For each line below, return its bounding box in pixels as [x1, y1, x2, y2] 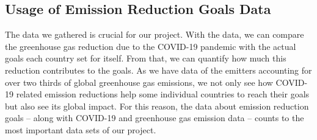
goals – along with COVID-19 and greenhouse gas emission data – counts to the [5, 111, 304, 124]
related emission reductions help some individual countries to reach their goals [16, 88, 310, 100]
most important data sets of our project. [5, 123, 156, 136]
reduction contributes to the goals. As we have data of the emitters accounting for [5, 63, 312, 76]
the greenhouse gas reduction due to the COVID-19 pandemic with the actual [5, 40, 296, 52]
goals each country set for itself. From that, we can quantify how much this [5, 52, 286, 65]
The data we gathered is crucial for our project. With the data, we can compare [5, 28, 304, 41]
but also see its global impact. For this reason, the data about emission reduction [5, 99, 309, 112]
